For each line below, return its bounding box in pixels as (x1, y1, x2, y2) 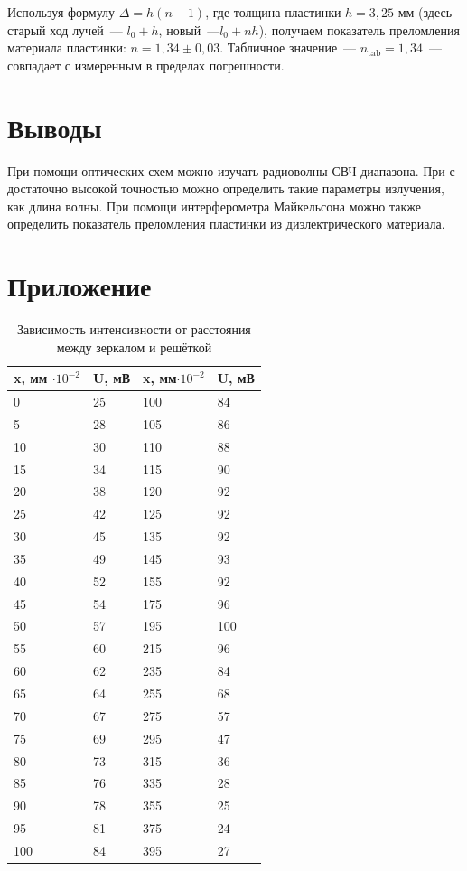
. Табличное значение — (219, 38, 357, 57)
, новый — (158, 20, 220, 39)
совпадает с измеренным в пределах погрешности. (7, 55, 285, 74)
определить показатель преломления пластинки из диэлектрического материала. (7, 214, 445, 233)
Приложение (7, 267, 152, 304)
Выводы (7, 108, 102, 145)
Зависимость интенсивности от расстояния (16, 320, 251, 338)
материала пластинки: (7, 38, 126, 57)
